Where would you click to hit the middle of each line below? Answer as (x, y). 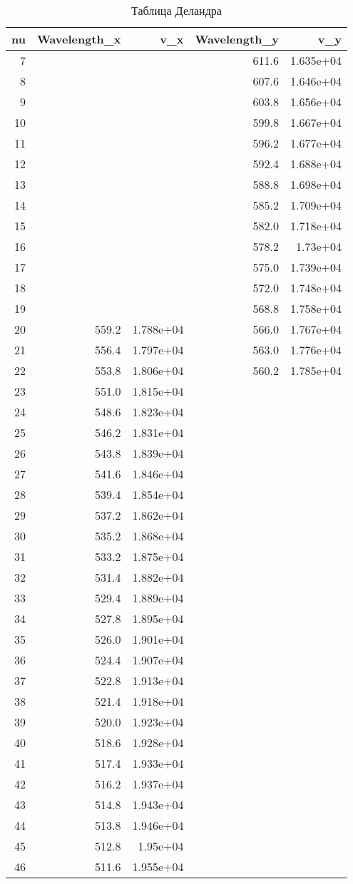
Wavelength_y (237, 39)
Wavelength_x (79, 39)
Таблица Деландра (176, 10)
